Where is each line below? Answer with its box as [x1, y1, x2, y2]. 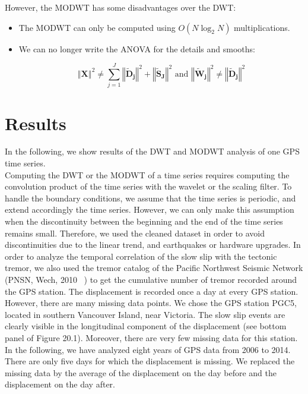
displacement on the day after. [5, 378, 116, 390]
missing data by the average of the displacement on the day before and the [5, 366, 277, 379]
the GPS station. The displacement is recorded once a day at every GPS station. [5, 285, 299, 297]
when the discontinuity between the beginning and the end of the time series [5, 215, 283, 227]
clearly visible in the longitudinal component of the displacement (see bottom [5, 320, 287, 332]
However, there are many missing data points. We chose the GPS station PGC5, [5, 297, 297, 309]
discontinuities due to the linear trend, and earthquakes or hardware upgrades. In [5, 238, 301, 251]
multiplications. [234, 21, 290, 33]
